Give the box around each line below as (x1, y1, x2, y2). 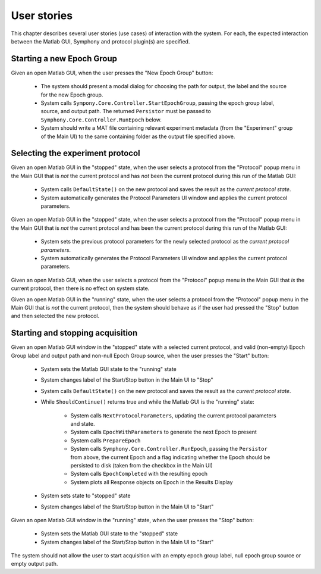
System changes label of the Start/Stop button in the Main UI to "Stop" (40, 376, 213, 383)
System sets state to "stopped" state (40, 492, 131, 500)
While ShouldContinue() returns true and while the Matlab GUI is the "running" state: (40, 398, 255, 405)
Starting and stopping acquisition (11, 328, 138, 338)
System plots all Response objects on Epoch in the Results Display (70, 478, 233, 485)
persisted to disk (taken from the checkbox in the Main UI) (70, 461, 213, 469)
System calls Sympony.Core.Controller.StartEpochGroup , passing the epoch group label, (40, 99, 275, 107)
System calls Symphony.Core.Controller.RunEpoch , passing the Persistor (70, 445, 267, 453)
